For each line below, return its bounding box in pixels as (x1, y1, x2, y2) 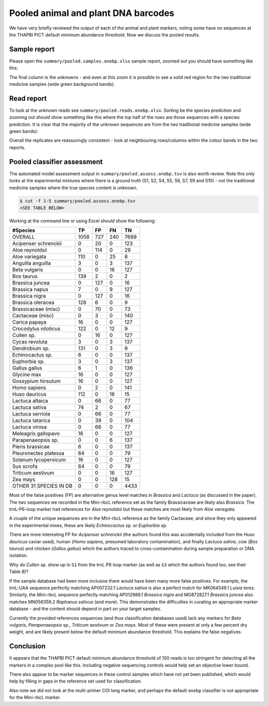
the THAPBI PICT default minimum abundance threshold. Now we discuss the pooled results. (9, 31, 200, 37)
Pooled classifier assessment (9, 157, 103, 166)
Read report (9, 94, 47, 102)
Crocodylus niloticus (12, 325, 61, 332)
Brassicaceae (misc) (12, 306, 60, 313)
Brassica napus (12, 286, 48, 293)
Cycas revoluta (12, 339, 48, 346)
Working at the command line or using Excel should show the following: (9, 218, 156, 224)
